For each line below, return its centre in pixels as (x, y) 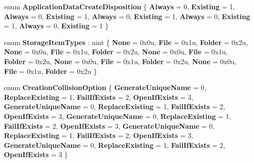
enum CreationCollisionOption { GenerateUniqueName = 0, (105, 87)
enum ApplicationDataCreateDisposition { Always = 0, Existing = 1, (119, 6)
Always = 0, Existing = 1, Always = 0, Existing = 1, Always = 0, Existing (127, 16)
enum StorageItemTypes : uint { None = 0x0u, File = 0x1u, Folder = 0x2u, (126, 42)
